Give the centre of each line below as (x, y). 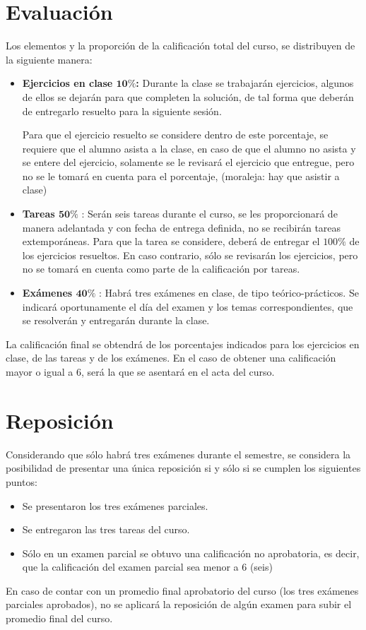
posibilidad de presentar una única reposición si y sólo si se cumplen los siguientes (183, 468)
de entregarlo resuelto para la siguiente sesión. (122, 111)
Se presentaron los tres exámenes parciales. (115, 505)
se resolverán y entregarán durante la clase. (116, 320)
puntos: (22, 481)
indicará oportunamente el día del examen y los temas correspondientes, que (188, 306)
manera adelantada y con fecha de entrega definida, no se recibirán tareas (182, 227)
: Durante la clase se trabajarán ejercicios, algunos (245, 83)
